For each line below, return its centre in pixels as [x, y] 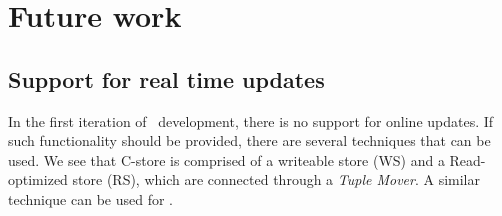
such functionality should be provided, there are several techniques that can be [249, 140]
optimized [38, 179]
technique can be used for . [91, 198]
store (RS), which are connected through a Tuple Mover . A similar [276, 179]
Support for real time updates [166, 78]
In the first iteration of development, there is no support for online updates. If [251, 120]
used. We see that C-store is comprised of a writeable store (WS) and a [226, 159]
